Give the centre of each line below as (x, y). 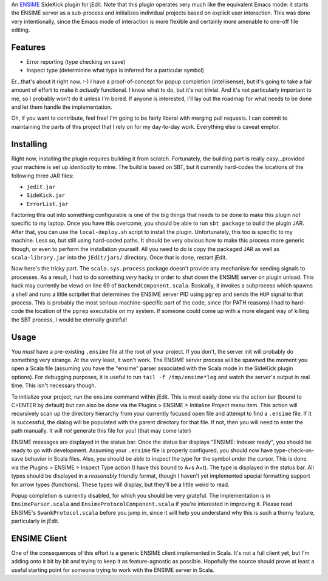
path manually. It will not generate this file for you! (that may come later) (101, 431)
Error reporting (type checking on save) (76, 62)
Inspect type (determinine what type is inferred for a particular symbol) (115, 70)
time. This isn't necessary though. (54, 385)
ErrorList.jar (47, 204)
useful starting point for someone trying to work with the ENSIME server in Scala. (113, 570)
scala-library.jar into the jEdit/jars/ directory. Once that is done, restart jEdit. (119, 258)
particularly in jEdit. (36, 521)
